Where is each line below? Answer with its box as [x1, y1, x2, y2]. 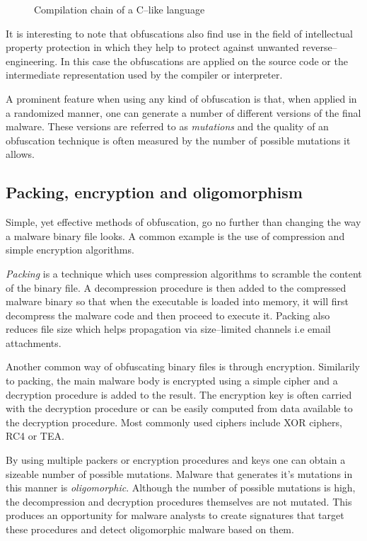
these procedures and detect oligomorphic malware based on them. [6, 522, 294, 537]
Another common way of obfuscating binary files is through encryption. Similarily [6, 359, 360, 374]
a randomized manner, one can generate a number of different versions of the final [6, 105, 361, 120]
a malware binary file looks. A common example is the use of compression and [6, 228, 345, 243]
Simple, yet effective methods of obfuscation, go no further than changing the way [6, 215, 361, 229]
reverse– [302, 40, 337, 55]
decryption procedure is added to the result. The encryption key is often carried [6, 387, 352, 402]
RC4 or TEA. [6, 428, 64, 443]
